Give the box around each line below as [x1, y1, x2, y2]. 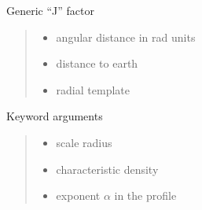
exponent [56, 187, 101, 204]
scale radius [56, 134, 112, 150]
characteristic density [56, 160, 159, 177]
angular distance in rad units [56, 28, 196, 45]
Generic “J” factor [6, 2, 94, 18]
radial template [56, 81, 130, 98]
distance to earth [56, 55, 138, 72]
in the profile [114, 187, 177, 204]
